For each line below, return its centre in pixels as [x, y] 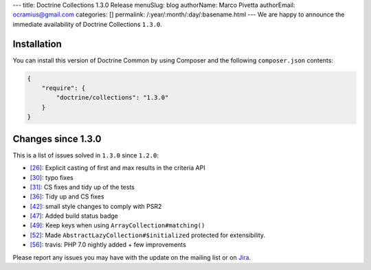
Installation [37, 44]
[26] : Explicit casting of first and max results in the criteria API [117, 168]
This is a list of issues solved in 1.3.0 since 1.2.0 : [86, 155]
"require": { [64, 88]
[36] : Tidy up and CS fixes [67, 196]
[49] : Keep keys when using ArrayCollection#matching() [117, 225]
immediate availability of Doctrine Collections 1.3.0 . [88, 24]
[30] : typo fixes [52, 177]
